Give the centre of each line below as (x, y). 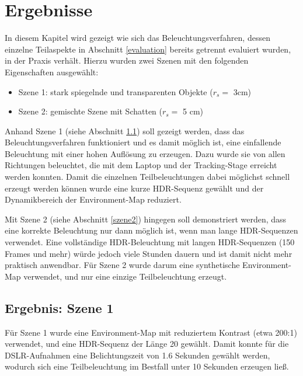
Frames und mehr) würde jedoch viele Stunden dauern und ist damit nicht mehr (149, 253)
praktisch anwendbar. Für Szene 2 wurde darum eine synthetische (122, 265)
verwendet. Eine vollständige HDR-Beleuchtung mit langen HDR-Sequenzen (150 (150, 242)
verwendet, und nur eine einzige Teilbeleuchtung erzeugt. (125, 276)
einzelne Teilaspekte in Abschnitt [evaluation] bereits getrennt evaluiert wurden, (148, 49)
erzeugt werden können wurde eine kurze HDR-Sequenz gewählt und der (134, 188)
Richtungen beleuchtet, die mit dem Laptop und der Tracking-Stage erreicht (141, 165)
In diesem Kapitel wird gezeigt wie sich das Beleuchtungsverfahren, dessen (137, 38)
